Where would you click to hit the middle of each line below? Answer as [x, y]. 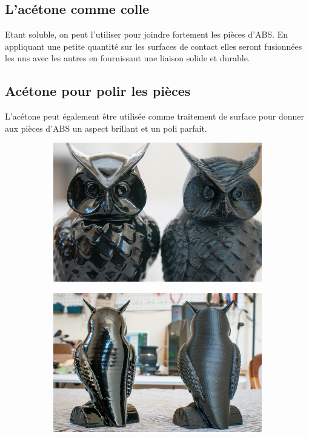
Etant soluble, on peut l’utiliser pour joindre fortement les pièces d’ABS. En [146, 34]
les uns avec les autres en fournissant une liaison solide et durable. [128, 58]
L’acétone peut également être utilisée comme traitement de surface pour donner [154, 116]
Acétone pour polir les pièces [98, 91]
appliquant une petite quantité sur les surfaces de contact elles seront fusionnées [154, 46]
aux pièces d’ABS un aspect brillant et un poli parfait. [106, 128]
